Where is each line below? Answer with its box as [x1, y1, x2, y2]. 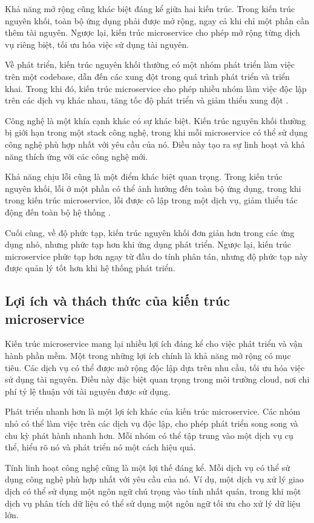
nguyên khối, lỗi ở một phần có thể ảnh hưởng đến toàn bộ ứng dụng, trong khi [5, 182, 301, 194]
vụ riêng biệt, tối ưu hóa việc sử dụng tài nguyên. [5, 38, 189, 50]
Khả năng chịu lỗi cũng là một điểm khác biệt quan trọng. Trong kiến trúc [5, 170, 283, 183]
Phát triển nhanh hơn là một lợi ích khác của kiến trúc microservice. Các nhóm [5, 405, 301, 418]
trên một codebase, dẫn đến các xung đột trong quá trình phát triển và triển [5, 70, 290, 82]
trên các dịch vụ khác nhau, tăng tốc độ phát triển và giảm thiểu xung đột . [5, 94, 289, 107]
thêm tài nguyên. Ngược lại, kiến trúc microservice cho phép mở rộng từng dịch [5, 26, 300, 39]
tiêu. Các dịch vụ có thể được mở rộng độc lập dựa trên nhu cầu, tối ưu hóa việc [5, 361, 305, 373]
